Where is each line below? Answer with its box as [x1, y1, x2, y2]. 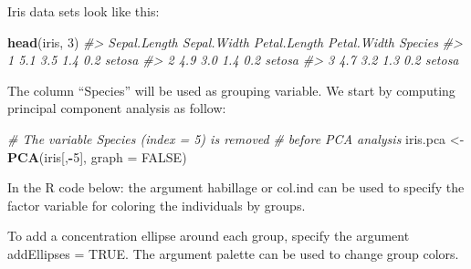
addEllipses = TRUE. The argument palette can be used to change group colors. [7, 243, 459, 263]
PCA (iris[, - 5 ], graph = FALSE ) [7, 147, 187, 166]
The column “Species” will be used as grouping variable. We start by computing [7, 80, 455, 99]
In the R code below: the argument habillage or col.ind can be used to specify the [7, 178, 465, 197]
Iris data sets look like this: [7, 2, 160, 20]
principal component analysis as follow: [7, 98, 226, 118]
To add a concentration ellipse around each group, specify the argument [7, 226, 410, 245]
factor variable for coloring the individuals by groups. [7, 195, 306, 214]
